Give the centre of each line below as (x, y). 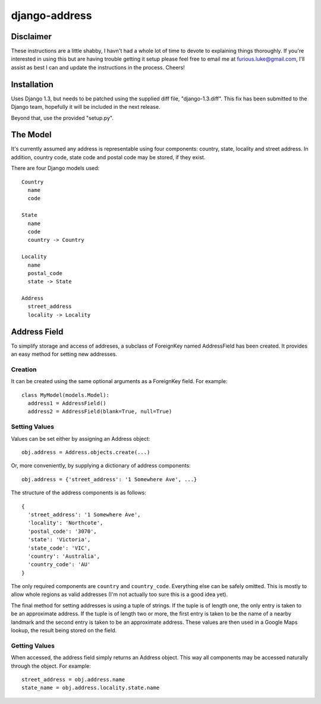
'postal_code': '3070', (62, 531)
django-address (51, 15)
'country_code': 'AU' (59, 565)
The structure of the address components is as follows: (79, 493)
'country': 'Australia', (64, 556)
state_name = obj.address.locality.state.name (91, 688)
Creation (24, 370)
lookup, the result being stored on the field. (64, 630)
